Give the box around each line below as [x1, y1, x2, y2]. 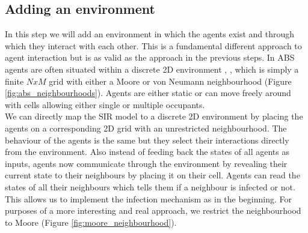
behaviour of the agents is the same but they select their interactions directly [5, 133, 289, 146]
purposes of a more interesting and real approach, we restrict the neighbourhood [5, 204, 301, 217]
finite [5, 74, 24, 87]
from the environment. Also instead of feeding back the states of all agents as [5, 145, 290, 158]
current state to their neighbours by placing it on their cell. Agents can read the [5, 169, 300, 181]
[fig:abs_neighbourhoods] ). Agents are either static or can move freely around [5, 86, 291, 99]
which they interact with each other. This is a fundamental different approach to [5, 39, 302, 52]
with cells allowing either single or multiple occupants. [5, 98, 205, 110]
